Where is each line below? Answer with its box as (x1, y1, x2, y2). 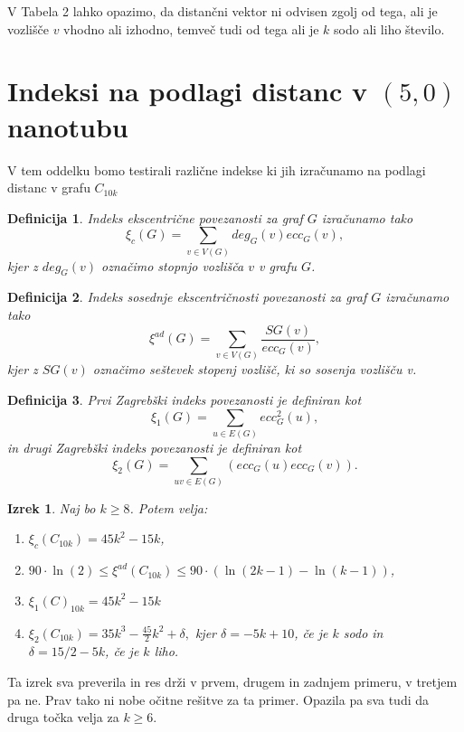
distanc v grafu (7, 178, 90, 197)
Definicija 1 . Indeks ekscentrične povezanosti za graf (7, 208, 303, 227)
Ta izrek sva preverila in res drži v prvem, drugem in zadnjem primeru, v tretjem (7, 672, 458, 690)
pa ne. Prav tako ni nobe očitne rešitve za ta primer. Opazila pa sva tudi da (7, 690, 430, 709)
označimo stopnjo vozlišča (101, 256, 244, 275)
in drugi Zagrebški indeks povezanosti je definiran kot (7, 437, 302, 456)
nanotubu (7, 108, 128, 145)
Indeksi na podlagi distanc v (7, 72, 368, 109)
